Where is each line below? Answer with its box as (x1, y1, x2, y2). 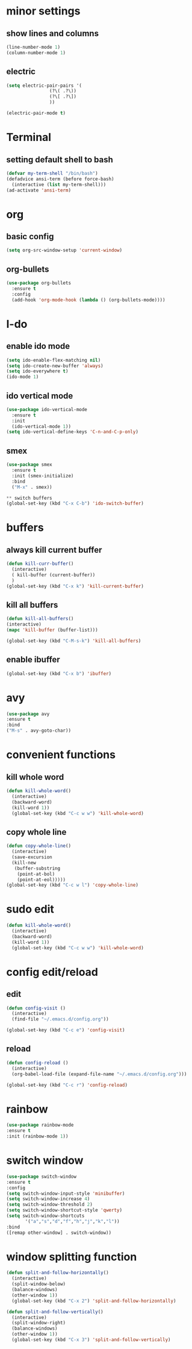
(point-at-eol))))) (17, 876, 66, 882)
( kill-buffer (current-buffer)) (11, 572, 96, 578)
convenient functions (6, 748, 116, 762)
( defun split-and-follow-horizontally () (6, 1270, 110, 1276)
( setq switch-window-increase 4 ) (6, 1196, 90, 1202)
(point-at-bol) (17, 871, 55, 877)
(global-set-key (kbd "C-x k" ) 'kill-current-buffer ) (6, 583, 144, 589)
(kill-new (11, 860, 36, 866)
